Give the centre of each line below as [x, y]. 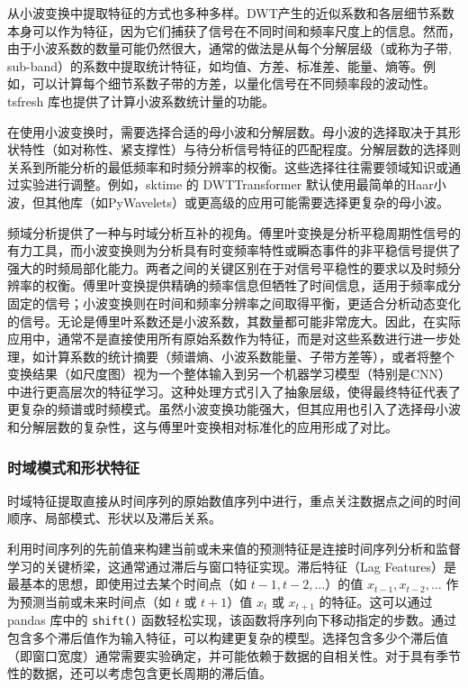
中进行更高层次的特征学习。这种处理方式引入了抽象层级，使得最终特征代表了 [234, 391]
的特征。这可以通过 [376, 601]
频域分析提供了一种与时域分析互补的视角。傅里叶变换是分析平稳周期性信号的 [234, 232]
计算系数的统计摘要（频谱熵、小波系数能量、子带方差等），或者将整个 [249, 356]
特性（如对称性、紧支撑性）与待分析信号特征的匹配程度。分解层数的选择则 [240, 149]
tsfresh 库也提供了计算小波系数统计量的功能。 [141, 101]
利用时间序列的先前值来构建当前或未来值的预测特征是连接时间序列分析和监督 [234, 549]
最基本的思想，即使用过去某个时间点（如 [127, 584]
